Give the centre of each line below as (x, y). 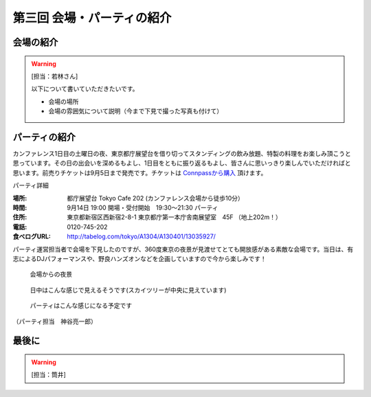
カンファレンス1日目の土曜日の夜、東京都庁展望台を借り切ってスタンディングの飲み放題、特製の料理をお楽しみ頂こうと (182, 154)
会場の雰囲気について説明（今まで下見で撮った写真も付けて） (136, 111)
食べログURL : (32, 236)
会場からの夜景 (51, 274)
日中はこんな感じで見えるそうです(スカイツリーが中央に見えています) (128, 290)
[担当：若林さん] (55, 76)
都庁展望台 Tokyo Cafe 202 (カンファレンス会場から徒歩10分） (155, 198)
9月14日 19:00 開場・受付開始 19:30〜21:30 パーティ (143, 207)
